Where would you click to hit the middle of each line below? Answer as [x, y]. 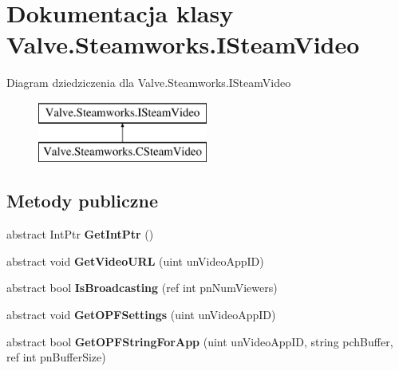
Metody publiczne [82, 201]
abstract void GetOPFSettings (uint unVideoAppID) [141, 315]
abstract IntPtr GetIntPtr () [80, 234]
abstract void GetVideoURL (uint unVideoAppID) [135, 260]
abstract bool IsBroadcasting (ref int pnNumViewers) [142, 288]
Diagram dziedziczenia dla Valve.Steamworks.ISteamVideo [149, 83]
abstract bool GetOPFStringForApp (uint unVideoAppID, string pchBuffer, [200, 341]
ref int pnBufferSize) [56, 357]
